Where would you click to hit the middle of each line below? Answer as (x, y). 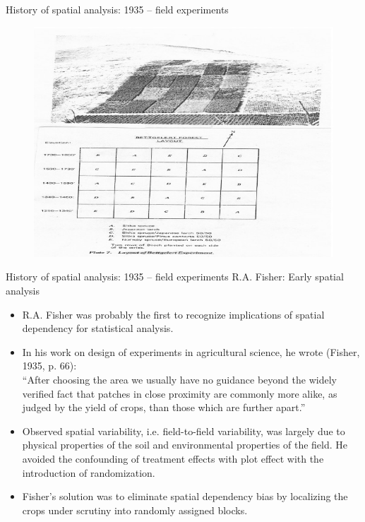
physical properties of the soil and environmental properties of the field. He (185, 445)
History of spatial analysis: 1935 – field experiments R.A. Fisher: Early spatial (175, 277)
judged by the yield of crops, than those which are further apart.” (164, 407)
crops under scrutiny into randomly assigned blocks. (135, 510)
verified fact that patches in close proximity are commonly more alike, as (180, 393)
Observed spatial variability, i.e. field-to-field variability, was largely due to (184, 431)
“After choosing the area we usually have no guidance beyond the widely (179, 380)
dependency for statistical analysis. (98, 328)
